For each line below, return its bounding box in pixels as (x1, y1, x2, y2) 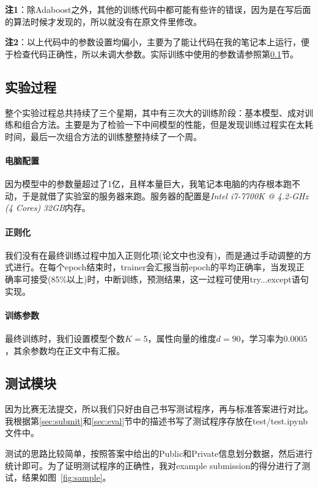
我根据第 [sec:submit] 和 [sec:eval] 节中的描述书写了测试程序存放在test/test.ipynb (5, 414, 308, 427)
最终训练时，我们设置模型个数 (5, 331, 125, 344)
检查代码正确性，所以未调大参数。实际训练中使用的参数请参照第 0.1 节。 (13, 47, 298, 60)
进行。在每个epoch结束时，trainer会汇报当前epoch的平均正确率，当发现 (13, 261, 297, 273)
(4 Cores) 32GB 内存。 (5, 201, 91, 214)
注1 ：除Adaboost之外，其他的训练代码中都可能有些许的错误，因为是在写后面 (5, 3, 311, 15)
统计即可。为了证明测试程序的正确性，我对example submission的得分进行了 (5, 459, 302, 471)
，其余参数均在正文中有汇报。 (5, 344, 125, 357)
